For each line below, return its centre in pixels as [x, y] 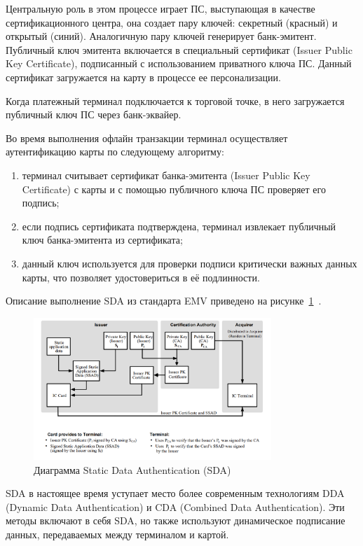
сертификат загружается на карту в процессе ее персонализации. [143, 77]
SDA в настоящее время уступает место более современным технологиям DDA [175, 493]
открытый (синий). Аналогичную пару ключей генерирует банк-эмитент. [161, 36]
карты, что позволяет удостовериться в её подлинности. [141, 277]
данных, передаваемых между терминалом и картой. [117, 534]
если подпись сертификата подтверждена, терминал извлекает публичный [179, 226]
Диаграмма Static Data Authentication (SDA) [132, 469]
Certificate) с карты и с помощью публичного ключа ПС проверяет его [174, 189]
